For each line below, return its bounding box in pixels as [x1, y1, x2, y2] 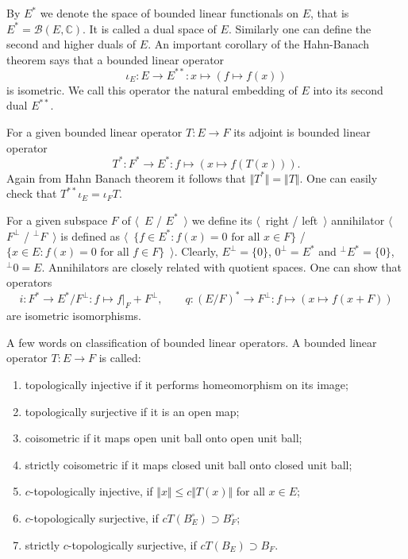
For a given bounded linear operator [6, 124, 183, 141]
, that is [310, 5, 349, 21]
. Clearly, [174, 243, 218, 260]
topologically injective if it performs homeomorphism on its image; [25, 376, 348, 392]
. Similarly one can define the [228, 20, 371, 37]
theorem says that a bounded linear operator [6, 51, 225, 67]
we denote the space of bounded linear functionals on [40, 5, 298, 21]
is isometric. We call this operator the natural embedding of [6, 81, 298, 98]
